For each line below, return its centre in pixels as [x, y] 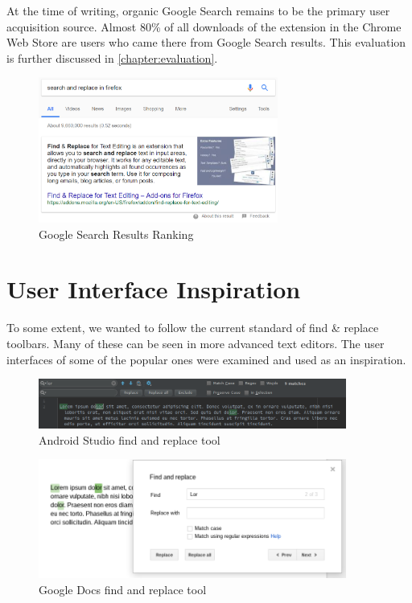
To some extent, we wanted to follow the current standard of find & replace [193, 328]
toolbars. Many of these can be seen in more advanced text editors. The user [196, 343]
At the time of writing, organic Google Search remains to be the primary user [198, 10]
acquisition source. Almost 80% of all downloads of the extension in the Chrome [204, 26]
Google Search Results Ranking [116, 234]
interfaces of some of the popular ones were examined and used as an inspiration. [206, 359]
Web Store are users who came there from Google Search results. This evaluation [206, 42]
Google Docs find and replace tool [123, 590]
